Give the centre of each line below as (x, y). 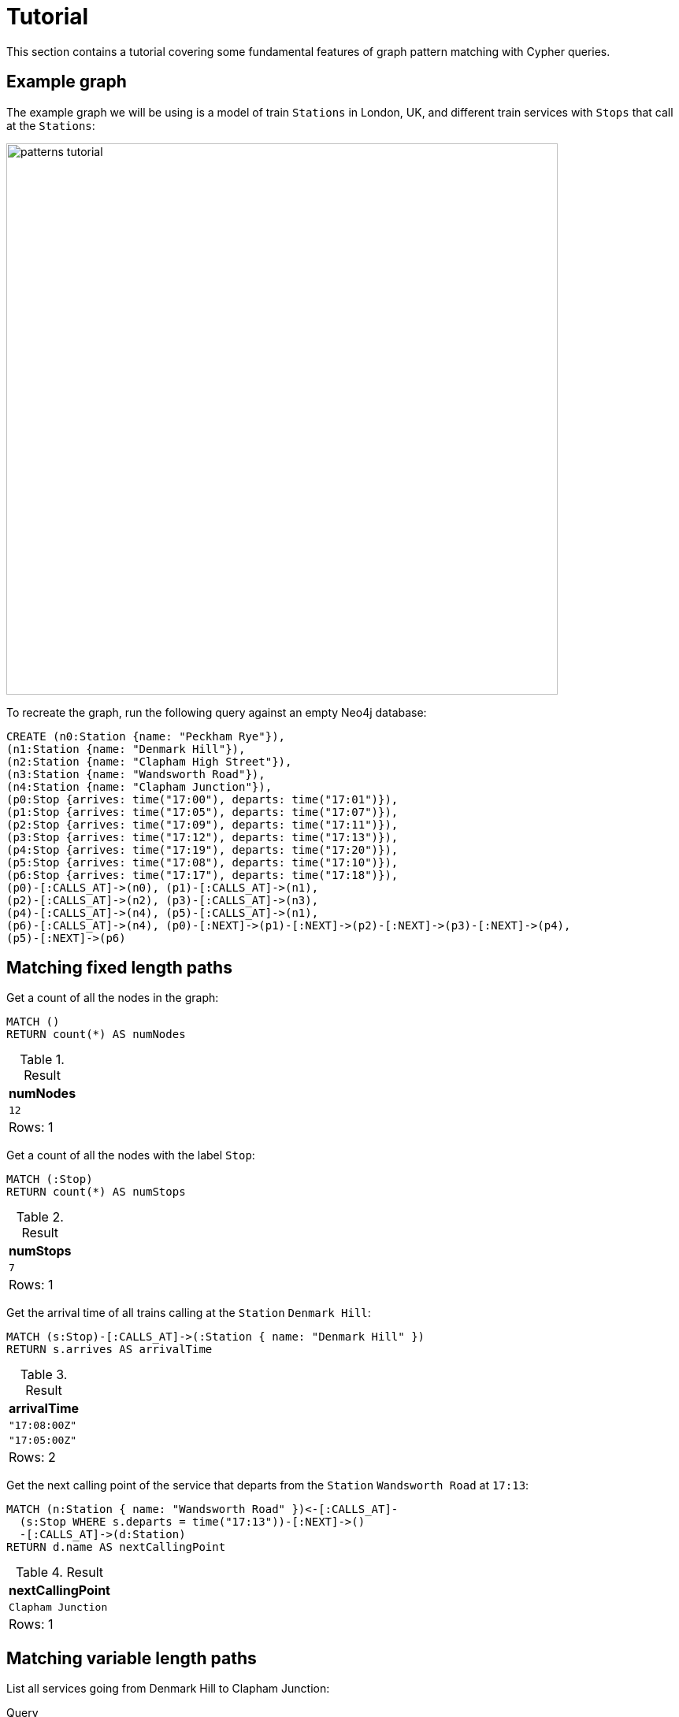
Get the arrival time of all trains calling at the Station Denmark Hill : (189, 1313)
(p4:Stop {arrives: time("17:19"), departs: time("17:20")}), (202, 849)
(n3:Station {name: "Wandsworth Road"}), (136, 774)
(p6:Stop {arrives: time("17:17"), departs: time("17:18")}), (202, 875)
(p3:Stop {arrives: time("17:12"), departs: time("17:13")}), (202, 837)
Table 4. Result (59, 1572)
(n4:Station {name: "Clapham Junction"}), (139, 786)
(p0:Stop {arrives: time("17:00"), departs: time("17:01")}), (202, 799)
